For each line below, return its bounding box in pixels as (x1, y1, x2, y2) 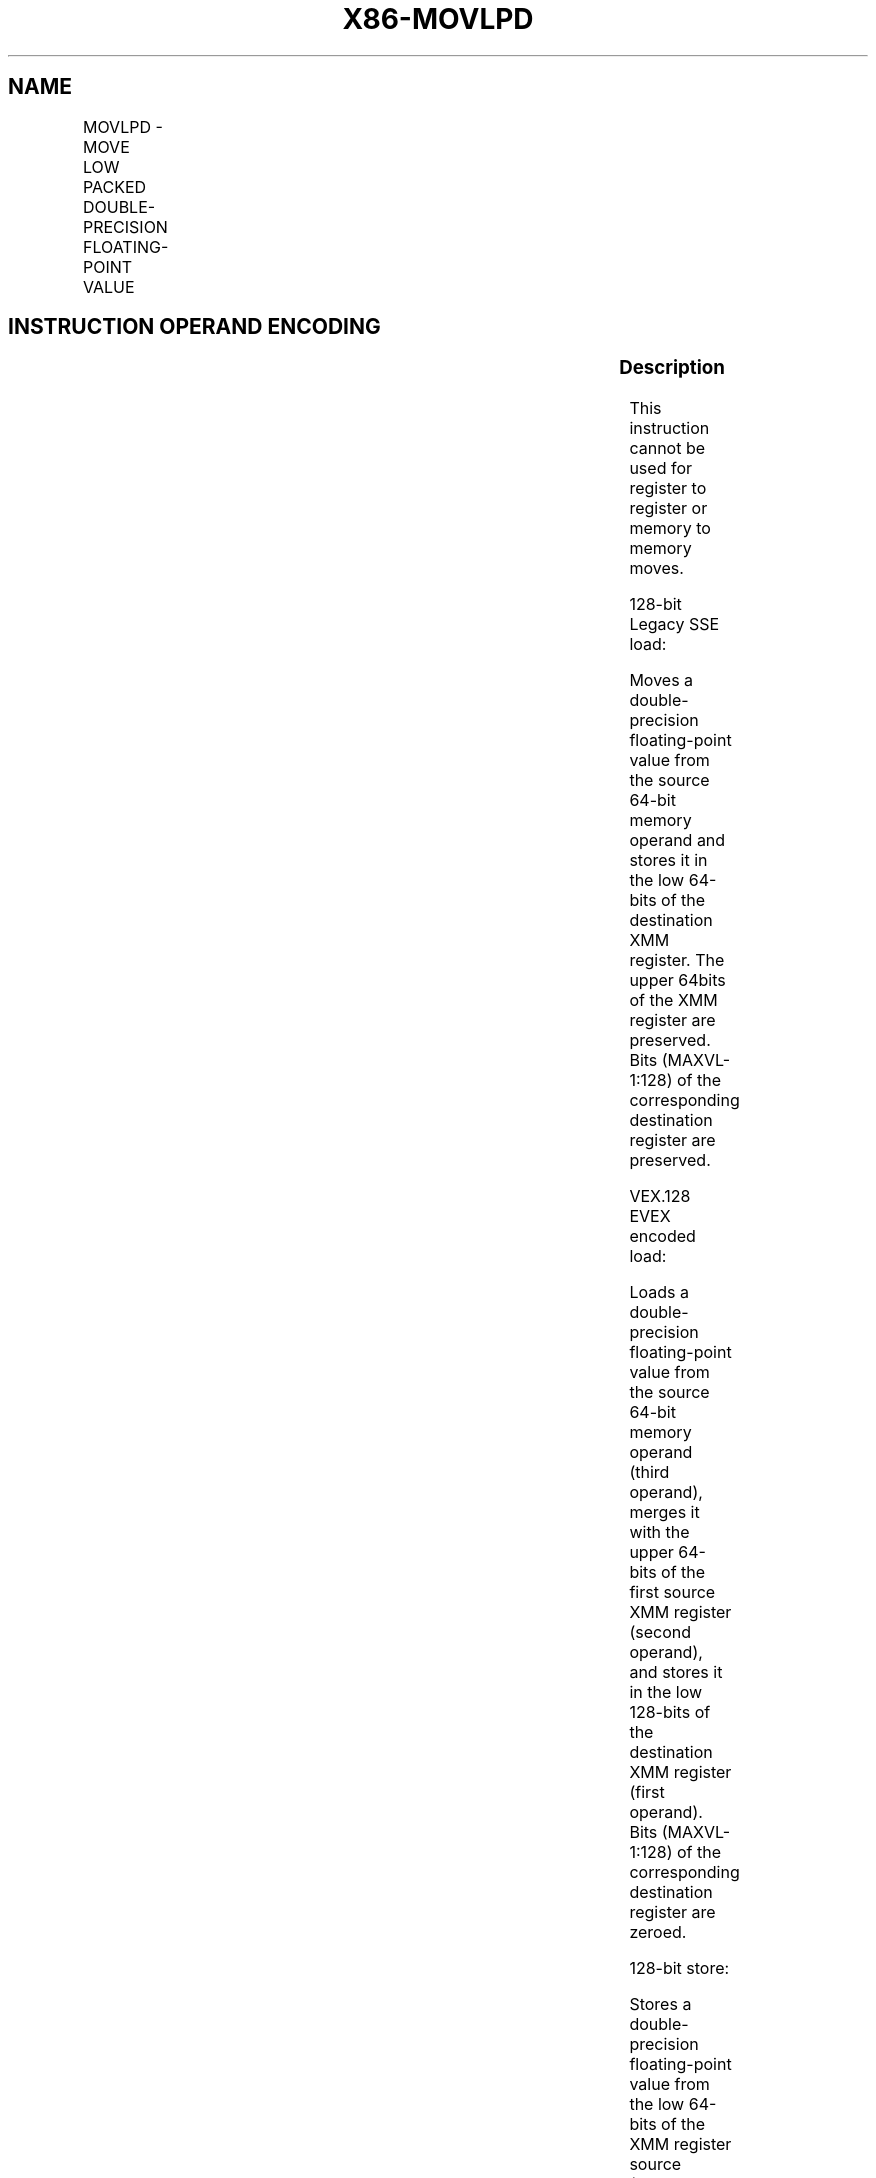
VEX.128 (629, 1186, 691, 1207)
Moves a (629, 670, 694, 691)
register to (629, 478, 707, 499)
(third (629, 1462, 670, 1483)
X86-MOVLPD (342, 2, 534, 36)
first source (629, 1582, 716, 1603)
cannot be (629, 438, 706, 459)
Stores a (629, 1994, 692, 2015)
